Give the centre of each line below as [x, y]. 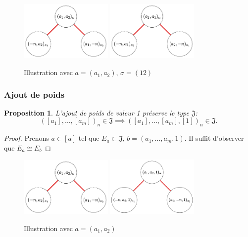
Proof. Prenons [26, 138]
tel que [89, 138]
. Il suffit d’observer [214, 138]
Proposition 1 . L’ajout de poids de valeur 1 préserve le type [97, 112]
